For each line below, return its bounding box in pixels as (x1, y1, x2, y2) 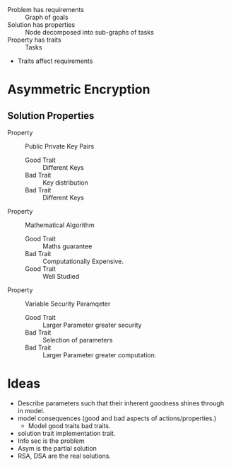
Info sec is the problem (17, 437, 85, 445)
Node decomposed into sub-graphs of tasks (25, 28, 154, 36)
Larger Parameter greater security (42, 321, 142, 329)
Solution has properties (7, 21, 76, 29)
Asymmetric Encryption (7, 81, 150, 98)
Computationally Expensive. (42, 257, 124, 265)
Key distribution (42, 178, 88, 187)
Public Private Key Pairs (25, 142, 94, 150)
